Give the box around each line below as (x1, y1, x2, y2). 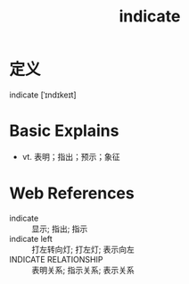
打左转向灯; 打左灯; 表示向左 (31, 244, 136, 255)
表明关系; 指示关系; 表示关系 (31, 264, 136, 275)
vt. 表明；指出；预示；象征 (21, 151, 120, 162)
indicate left (9, 233, 53, 244)
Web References (9, 183, 136, 204)
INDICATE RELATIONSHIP (9, 254, 103, 264)
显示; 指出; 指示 (31, 223, 88, 234)
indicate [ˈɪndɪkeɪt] (9, 89, 78, 100)
